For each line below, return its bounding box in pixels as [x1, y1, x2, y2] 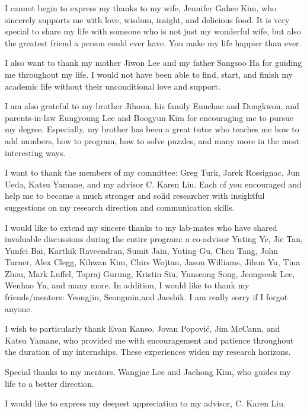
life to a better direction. [5, 377, 94, 389]
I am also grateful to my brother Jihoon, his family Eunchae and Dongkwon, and [5, 100, 299, 112]
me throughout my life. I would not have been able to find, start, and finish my [5, 68, 293, 80]
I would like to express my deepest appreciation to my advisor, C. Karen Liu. [5, 397, 286, 409]
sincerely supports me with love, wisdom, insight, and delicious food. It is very [5, 13, 290, 26]
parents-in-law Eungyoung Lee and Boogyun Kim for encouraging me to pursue [5, 111, 294, 123]
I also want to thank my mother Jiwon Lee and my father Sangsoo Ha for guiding [5, 56, 302, 69]
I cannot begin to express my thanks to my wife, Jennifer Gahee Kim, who [5, 2, 276, 14]
